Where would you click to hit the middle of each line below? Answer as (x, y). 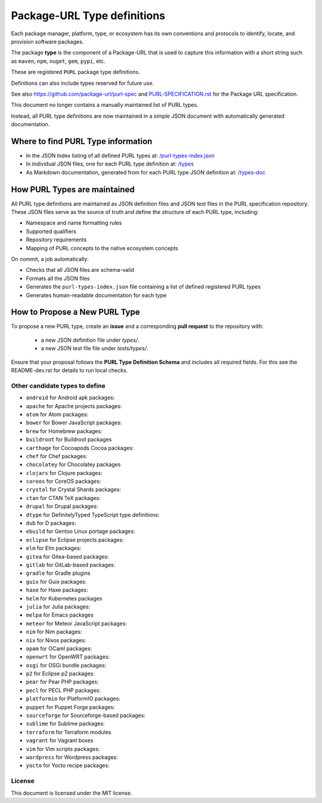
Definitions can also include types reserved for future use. (83, 83)
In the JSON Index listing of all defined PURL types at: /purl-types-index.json (120, 155)
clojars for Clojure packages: (64, 473)
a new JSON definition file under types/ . (90, 340)
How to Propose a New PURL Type (75, 312)
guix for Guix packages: (56, 581)
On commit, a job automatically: (50, 259)
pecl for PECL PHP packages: (63, 690)
